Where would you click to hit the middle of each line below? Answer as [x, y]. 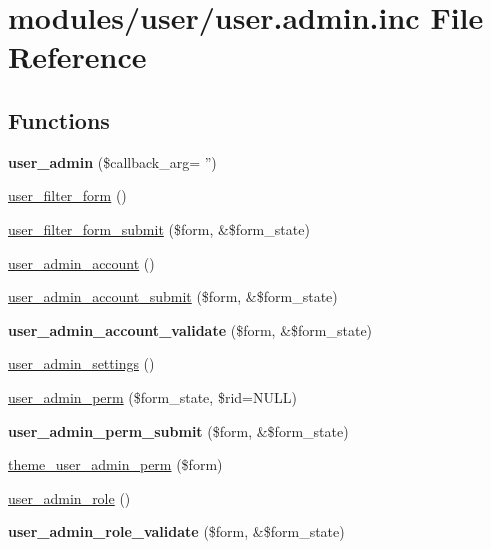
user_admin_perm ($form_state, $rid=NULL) [152, 396]
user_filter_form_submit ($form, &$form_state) [159, 228]
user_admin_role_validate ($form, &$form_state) [176, 531]
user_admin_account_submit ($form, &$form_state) [173, 296]
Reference [77, 56]
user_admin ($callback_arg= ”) [112, 161]
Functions [59, 119]
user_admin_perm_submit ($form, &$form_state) [178, 430]
